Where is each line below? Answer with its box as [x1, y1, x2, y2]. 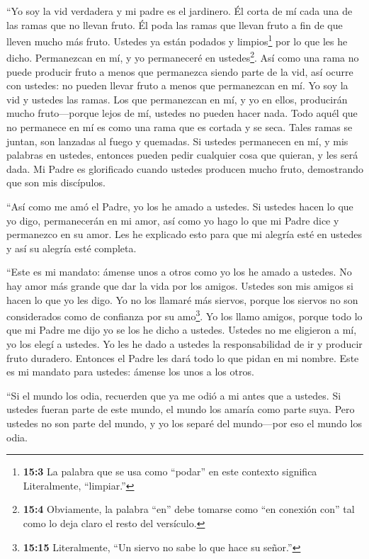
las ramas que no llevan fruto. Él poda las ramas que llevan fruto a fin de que [6, 17, 343, 32]
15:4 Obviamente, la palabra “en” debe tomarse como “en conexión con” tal [23, 502, 355, 516]
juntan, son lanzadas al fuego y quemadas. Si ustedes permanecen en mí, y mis [6, 133, 348, 148]
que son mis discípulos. [6, 175, 106, 190]
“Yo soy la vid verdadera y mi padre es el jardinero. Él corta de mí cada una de [6, 4, 353, 18]
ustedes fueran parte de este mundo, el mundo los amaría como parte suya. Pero [6, 402, 355, 417]
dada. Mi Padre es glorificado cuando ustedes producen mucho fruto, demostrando [6, 161, 363, 176]
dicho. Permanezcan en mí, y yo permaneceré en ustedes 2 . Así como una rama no [6, 48, 359, 65]
